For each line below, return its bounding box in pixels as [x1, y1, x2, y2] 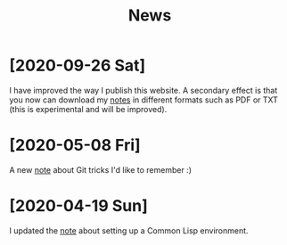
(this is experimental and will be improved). [9, 103, 168, 114]
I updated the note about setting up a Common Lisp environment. [9, 225, 249, 236]
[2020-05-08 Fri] [9, 135, 141, 156]
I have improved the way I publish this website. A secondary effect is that [9, 85, 278, 95]
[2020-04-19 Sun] [9, 196, 149, 216]
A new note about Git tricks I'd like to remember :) [9, 164, 193, 175]
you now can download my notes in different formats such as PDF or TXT [9, 94, 279, 105]
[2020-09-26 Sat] [9, 55, 146, 76]
